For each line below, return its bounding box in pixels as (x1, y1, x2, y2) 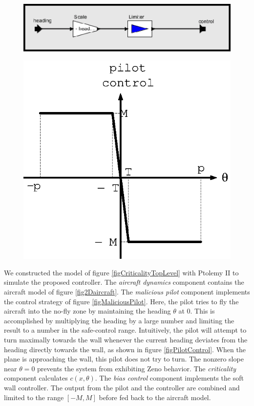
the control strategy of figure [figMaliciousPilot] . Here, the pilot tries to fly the (4, 296, 239, 306)
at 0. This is (178, 306, 215, 316)
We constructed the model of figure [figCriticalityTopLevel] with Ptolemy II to (4, 267, 239, 277)
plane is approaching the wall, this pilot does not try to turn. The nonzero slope (4, 354, 244, 364)
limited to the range (4, 392, 64, 402)
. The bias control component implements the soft (95, 373, 244, 383)
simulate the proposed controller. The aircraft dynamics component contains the (4, 277, 244, 287)
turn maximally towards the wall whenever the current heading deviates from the (4, 335, 248, 345)
